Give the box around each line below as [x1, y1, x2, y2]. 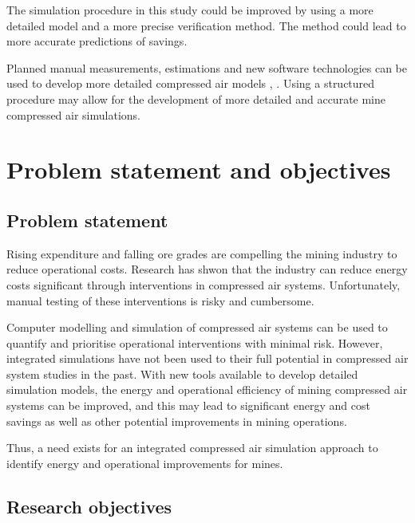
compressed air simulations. [6, 106, 140, 123]
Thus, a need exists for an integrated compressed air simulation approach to [6, 439, 378, 456]
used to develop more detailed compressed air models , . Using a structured [6, 75, 375, 92]
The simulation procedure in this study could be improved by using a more [6, 2, 373, 18]
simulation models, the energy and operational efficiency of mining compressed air [6, 381, 408, 398]
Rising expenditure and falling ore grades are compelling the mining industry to [6, 245, 397, 261]
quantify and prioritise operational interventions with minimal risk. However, [6, 334, 383, 351]
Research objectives [6, 494, 172, 518]
